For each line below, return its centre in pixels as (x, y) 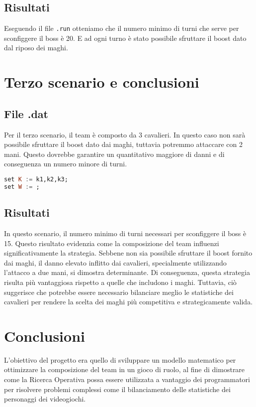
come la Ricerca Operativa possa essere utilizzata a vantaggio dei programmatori (127, 379)
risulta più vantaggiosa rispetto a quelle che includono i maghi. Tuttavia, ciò (120, 282)
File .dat (26, 113)
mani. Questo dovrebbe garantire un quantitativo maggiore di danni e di (114, 154)
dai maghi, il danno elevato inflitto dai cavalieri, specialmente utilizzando (115, 262)
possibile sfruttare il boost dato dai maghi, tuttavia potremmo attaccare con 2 (123, 144)
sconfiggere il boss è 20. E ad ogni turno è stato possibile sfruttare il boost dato (125, 38)
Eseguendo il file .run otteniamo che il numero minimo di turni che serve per (122, 28)
